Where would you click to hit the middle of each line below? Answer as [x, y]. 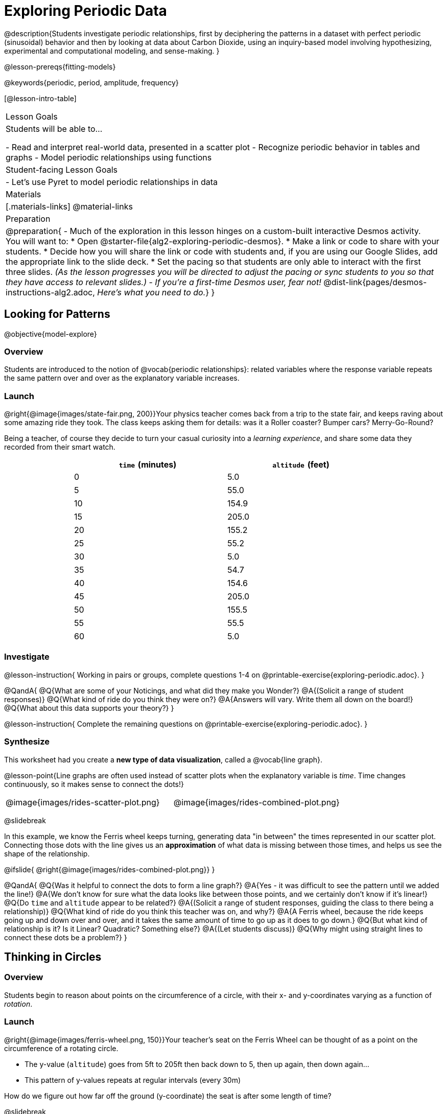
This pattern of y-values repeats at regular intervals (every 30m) [133, 1080]
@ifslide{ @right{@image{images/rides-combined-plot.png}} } [110, 869]
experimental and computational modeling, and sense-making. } [112, 51]
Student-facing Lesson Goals [62, 169]
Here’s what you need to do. [151, 292]
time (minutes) [148, 465]
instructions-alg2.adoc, [50, 292]
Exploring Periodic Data [86, 11]
